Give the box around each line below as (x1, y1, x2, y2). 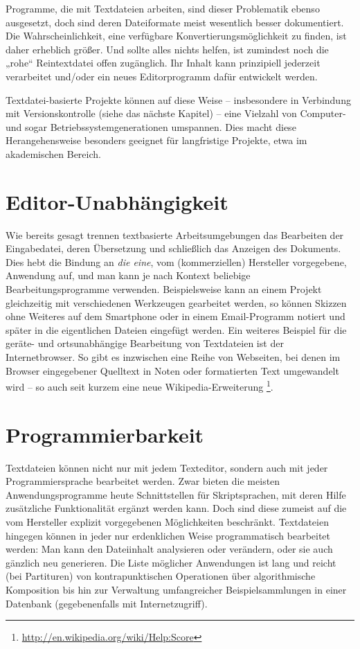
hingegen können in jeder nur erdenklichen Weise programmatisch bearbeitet (6, 528, 331, 542)
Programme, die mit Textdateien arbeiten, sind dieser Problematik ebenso (6, 1, 320, 15)
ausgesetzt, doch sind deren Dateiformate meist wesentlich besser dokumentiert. (6, 15, 344, 29)
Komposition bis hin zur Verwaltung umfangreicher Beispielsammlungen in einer (6, 582, 347, 596)
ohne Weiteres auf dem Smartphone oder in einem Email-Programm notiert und (6, 309, 345, 323)
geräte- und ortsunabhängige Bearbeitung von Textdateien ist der (6, 336, 284, 350)
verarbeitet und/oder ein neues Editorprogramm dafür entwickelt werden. (6, 69, 318, 83)
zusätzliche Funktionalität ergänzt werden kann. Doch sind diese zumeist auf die (6, 501, 347, 515)
